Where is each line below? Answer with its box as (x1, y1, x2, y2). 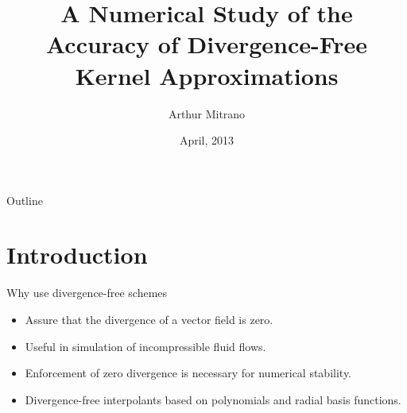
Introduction (6, 238, 148, 271)
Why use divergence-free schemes (6, 284, 168, 301)
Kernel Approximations (75, 59, 339, 91)
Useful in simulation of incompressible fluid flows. (25, 338, 266, 354)
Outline (6, 191, 43, 208)
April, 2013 (179, 132, 235, 149)
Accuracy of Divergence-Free (45, 28, 368, 60)
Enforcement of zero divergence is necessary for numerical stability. (25, 365, 352, 381)
